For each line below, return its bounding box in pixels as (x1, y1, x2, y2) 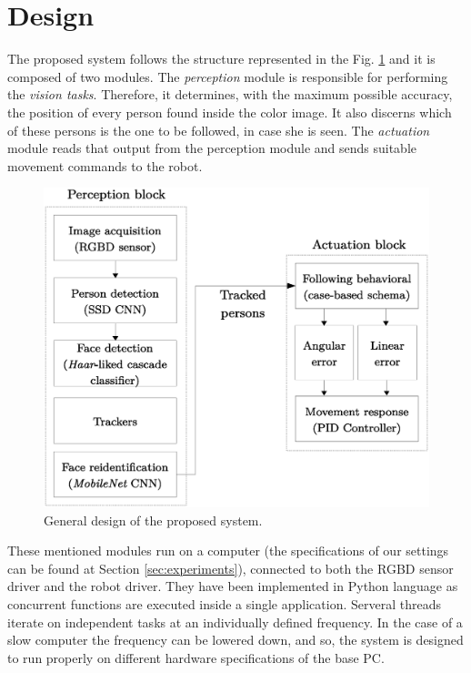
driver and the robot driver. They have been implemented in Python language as (7, 576, 458, 596)
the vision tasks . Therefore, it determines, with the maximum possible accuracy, (7, 85, 453, 104)
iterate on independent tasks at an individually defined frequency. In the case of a (7, 612, 463, 631)
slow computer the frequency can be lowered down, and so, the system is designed (7, 630, 464, 649)
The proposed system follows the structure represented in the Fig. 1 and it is (7, 49, 436, 68)
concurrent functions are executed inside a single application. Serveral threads (7, 594, 441, 613)
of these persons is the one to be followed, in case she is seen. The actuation (7, 120, 430, 139)
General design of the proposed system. (44, 510, 263, 529)
